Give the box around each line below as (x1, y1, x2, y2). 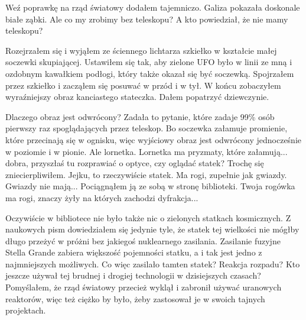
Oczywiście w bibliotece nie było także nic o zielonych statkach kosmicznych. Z (5, 211, 291, 224)
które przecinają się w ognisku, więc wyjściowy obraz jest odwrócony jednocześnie (5, 133, 302, 146)
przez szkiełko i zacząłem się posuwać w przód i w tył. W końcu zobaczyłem (5, 79, 281, 91)
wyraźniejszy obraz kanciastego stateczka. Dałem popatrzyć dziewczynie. (5, 90, 269, 103)
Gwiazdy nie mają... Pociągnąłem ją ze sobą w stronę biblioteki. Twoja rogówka (5, 180, 295, 192)
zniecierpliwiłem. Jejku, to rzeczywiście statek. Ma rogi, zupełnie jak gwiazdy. (5, 168, 287, 180)
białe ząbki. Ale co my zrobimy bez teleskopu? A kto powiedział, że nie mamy (5, 12, 288, 25)
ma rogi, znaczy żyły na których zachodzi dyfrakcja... (5, 191, 198, 203)
